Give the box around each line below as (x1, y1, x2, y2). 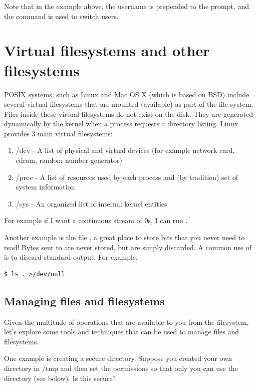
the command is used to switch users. (4, 11, 119, 21)
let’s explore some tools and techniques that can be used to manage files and (4, 326, 239, 337)
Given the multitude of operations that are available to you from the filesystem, (4, 316, 249, 327)
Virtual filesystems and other (4, 40, 210, 61)
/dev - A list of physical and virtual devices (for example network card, (16, 145, 235, 155)
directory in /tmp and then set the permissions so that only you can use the (4, 362, 238, 373)
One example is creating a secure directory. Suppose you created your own (4, 353, 232, 363)
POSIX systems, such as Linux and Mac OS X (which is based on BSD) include (4, 89, 249, 99)
